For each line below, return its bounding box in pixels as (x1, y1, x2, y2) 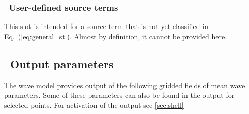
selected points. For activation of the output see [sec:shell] (4, 99, 184, 110)
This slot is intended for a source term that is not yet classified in (4, 21, 208, 32)
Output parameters (10, 55, 114, 71)
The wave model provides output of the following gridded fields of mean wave (4, 79, 245, 90)
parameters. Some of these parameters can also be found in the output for (4, 90, 235, 100)
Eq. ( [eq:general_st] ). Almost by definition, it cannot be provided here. (4, 31, 227, 41)
